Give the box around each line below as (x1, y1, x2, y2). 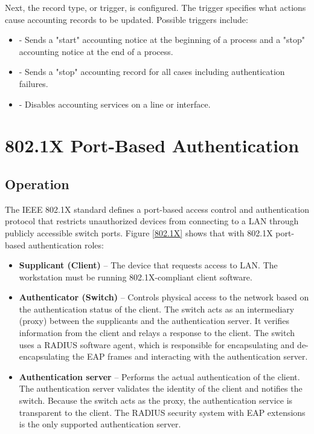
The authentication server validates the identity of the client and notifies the (19, 382, 303, 395)
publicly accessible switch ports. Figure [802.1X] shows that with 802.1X (5, 226, 273, 239)
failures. (19, 77, 48, 89)
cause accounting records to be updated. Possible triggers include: (5, 13, 248, 25)
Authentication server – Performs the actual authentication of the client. (19, 370, 300, 383)
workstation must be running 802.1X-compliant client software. (19, 270, 252, 283)
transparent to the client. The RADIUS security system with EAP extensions (19, 406, 306, 418)
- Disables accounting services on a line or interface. (19, 97, 211, 110)
